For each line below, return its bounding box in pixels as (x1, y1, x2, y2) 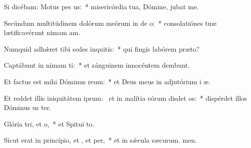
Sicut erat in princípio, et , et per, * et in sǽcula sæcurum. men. (4, 135, 197, 145)
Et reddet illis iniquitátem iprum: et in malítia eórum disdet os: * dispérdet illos (4, 92, 247, 103)
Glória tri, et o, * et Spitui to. (4, 118, 95, 129)
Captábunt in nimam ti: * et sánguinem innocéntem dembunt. (4, 60, 190, 70)
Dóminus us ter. (4, 102, 51, 112)
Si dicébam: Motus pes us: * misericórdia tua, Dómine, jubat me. (4, 1, 199, 11)
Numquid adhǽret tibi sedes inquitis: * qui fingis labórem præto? (4, 43, 200, 54)
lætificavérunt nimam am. (4, 27, 81, 37)
